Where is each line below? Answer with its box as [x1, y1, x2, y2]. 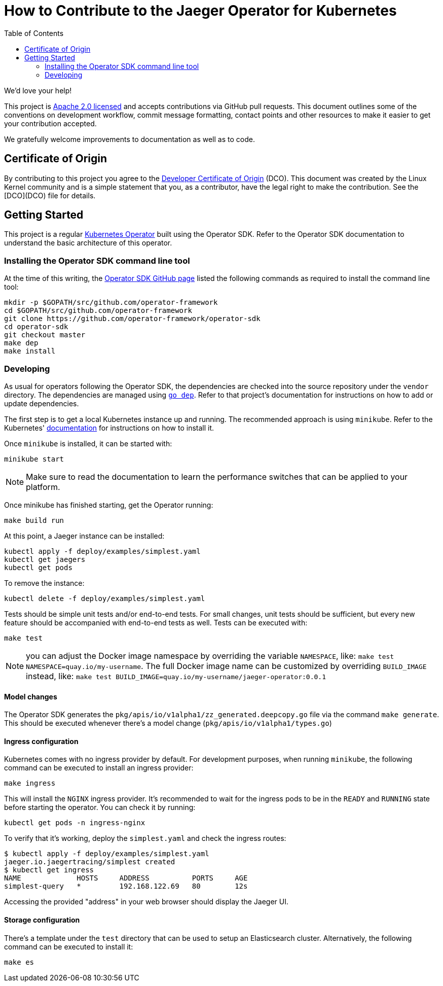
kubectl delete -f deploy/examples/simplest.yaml [4, 594, 205, 603]
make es [4, 958, 34, 966]
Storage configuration [4, 915, 80, 924]
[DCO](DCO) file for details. [4, 191, 96, 200]
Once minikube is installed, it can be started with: [4, 439, 172, 448]
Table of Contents [4, 28, 64, 38]
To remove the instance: [4, 578, 85, 587]
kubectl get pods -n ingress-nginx [4, 819, 145, 827]
